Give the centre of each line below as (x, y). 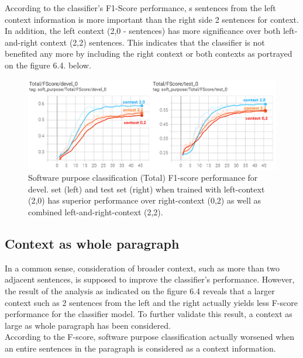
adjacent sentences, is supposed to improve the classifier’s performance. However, (150, 279)
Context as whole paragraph (92, 243)
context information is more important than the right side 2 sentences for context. (152, 19)
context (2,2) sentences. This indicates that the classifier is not (153, 42)
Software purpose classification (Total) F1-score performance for (143, 178)
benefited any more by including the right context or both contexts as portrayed (149, 54)
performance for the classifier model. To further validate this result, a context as (149, 314)
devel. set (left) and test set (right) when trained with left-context (147, 189)
